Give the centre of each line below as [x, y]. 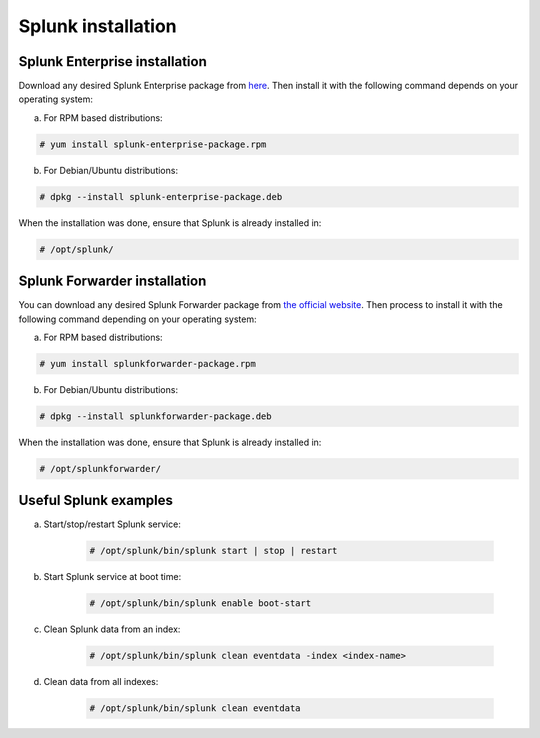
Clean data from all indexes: [101, 682]
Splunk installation [97, 26]
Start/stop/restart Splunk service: [112, 524]
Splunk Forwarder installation [112, 281]
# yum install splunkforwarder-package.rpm [148, 364]
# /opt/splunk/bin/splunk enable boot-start [200, 603]
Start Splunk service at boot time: [112, 577]
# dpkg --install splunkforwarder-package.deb [155, 416]
